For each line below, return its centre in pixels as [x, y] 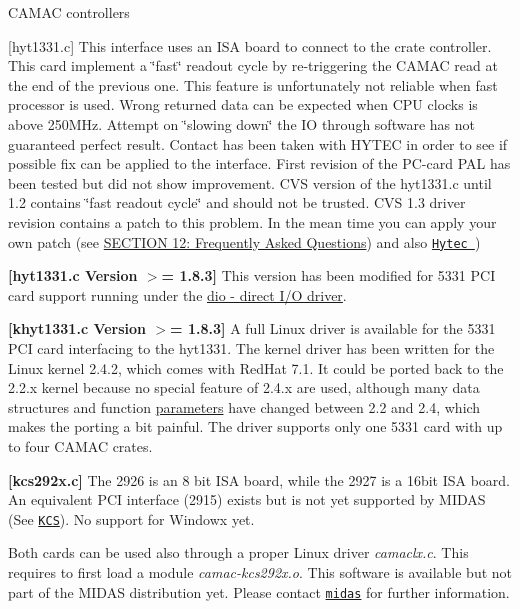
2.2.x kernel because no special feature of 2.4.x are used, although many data [244, 387]
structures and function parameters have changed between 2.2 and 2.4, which [244, 406]
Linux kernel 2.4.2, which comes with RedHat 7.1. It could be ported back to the [256, 367]
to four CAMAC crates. [80, 445]
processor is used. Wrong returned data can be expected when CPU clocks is [243, 104]
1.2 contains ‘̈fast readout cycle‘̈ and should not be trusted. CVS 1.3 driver [237, 202]
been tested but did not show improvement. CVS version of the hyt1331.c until [250, 182]
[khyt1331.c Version [77, 328]
